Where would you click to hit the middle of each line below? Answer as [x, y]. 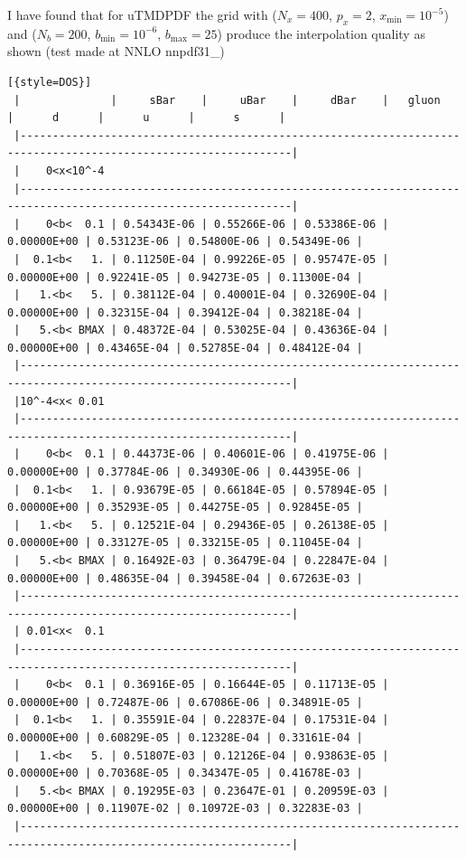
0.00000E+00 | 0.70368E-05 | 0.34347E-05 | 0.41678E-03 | [185, 773]
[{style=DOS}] [50, 82]
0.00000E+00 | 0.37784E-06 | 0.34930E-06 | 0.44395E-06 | [185, 472]
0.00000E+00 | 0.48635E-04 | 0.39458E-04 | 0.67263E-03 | [185, 578]
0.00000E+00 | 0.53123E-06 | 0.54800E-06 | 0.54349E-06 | [185, 242]
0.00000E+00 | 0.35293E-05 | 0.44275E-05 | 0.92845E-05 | [185, 508]
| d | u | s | [146, 118]
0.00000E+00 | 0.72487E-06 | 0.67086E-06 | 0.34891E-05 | [185, 702]
